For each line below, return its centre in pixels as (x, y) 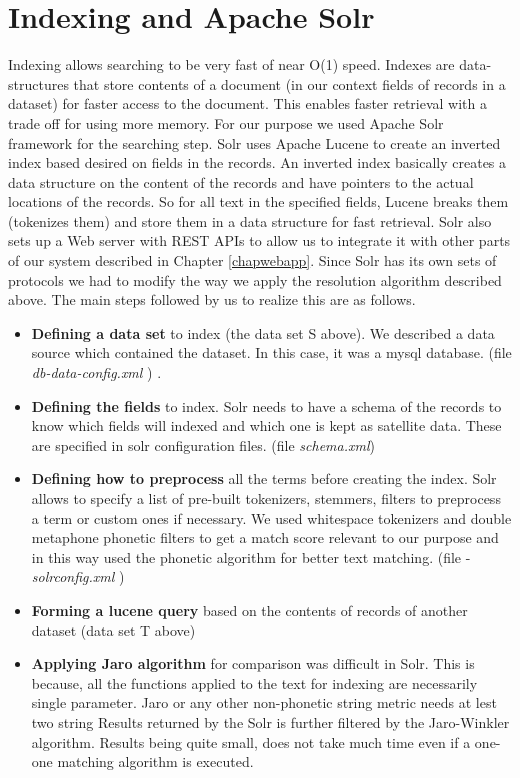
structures (38, 83)
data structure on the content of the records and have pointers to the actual (241, 181)
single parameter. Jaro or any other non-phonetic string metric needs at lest (264, 702)
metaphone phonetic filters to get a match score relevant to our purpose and (265, 537)
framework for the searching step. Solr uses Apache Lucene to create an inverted (254, 142)
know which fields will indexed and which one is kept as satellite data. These (266, 425)
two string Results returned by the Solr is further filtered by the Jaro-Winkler (270, 721)
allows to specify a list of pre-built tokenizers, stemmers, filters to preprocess (266, 498)
